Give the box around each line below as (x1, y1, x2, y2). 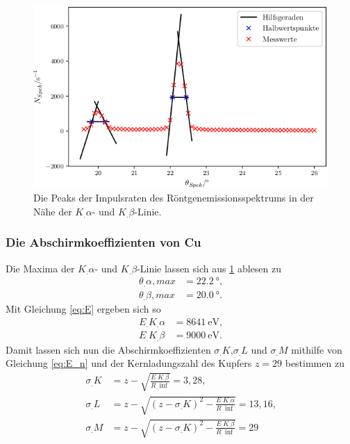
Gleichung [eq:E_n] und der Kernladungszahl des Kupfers (6, 356, 252, 370)
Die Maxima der (6, 261, 75, 275)
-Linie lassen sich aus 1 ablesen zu (137, 261, 281, 275)
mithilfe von (291, 342, 342, 356)
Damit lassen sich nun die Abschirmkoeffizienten (6, 342, 211, 356)
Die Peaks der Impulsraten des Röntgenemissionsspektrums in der (33, 190, 314, 205)
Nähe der (33, 204, 72, 218)
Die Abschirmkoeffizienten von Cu (6, 233, 201, 251)
